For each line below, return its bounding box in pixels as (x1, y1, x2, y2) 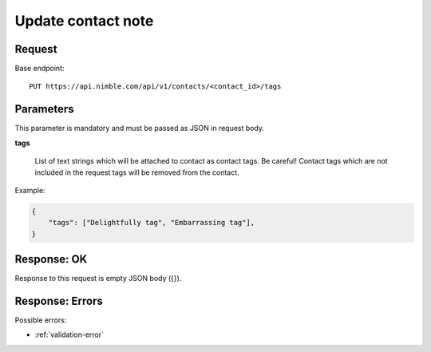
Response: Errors (14, 295, 103, 307)
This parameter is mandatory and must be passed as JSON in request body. (14, 124, 265, 133)
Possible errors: (14, 315, 67, 325)
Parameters (14, 102, 74, 116)
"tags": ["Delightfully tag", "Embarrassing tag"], (48, 218, 255, 227)
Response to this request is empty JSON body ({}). (14, 274, 182, 283)
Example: (14, 185, 45, 195)
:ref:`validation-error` (34, 330, 104, 339)
